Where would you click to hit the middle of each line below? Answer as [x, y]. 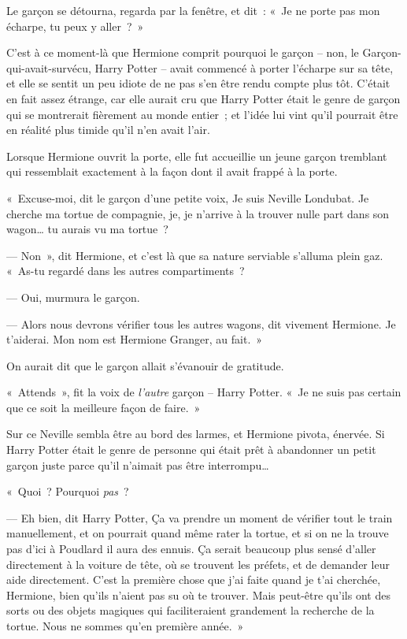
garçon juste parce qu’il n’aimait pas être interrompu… [138, 464]
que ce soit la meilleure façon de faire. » [104, 407]
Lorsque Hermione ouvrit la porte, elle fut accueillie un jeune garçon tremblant [197, 156]
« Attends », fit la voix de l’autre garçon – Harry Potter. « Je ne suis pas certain [204, 392]
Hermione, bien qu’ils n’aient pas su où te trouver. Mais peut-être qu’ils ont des [198, 594]
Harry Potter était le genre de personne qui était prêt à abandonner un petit [191, 450]
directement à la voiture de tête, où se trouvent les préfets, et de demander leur [198, 564]
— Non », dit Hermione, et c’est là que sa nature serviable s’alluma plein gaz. [195, 255]
